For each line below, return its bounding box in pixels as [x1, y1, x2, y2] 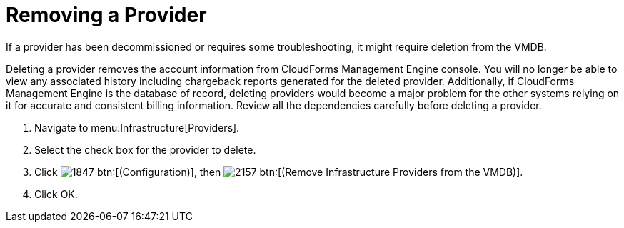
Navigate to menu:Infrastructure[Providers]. [34, 121, 240, 134]
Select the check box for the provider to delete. [34, 143, 256, 156]
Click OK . [34, 187, 78, 200]
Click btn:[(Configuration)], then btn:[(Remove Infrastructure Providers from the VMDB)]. [34, 165, 523, 178]
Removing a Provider [6, 3, 207, 27]
